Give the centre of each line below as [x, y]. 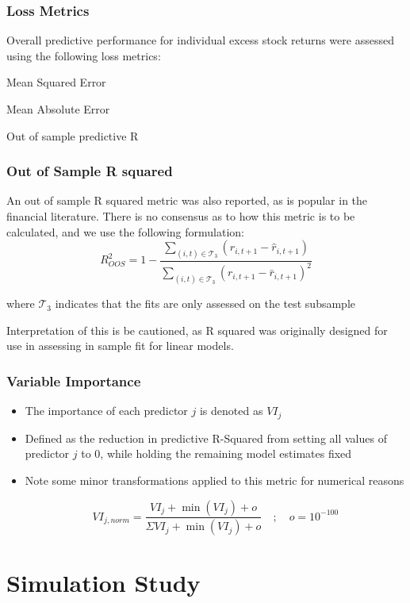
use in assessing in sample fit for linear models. [120, 346]
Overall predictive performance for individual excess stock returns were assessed [200, 40]
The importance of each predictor [106, 411]
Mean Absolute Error [58, 109]
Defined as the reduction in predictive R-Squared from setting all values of [206, 438]
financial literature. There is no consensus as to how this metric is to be [181, 216]
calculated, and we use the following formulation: [125, 231]
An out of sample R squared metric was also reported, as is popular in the [187, 200]
